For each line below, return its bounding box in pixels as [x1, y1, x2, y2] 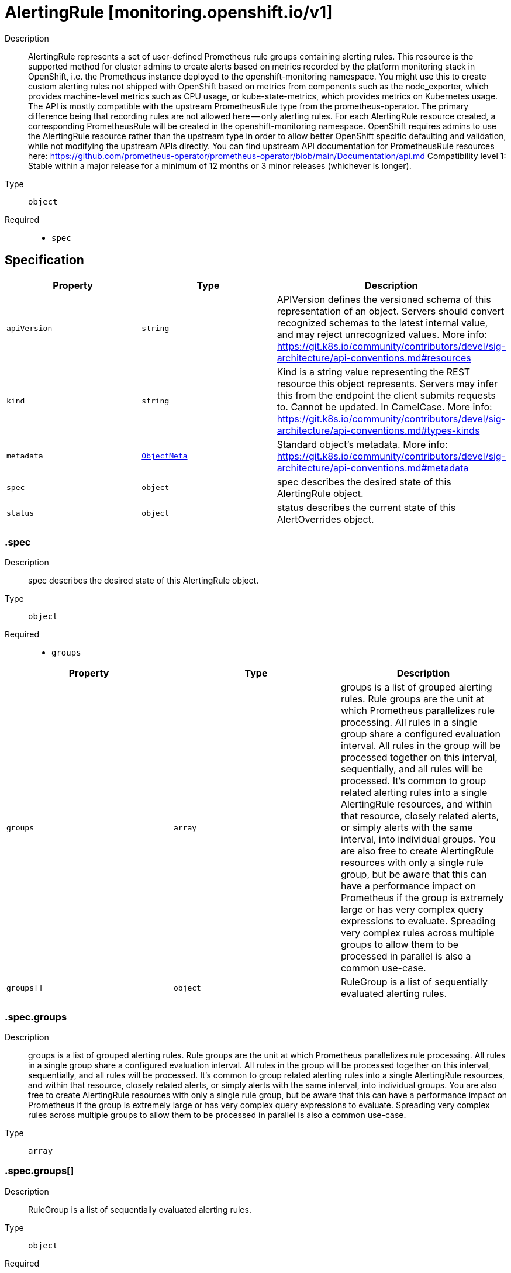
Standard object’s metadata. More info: [277, 438, 448, 450]
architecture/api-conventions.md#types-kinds [277, 424, 480, 436]
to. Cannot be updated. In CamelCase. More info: [277, 401, 492, 413]
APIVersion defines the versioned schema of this [277, 293, 491, 305]
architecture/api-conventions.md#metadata [277, 461, 469, 474]
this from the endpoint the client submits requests [277, 389, 496, 401]
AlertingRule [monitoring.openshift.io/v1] [5, 2, 333, 22]
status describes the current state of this [277, 501, 456, 513]
